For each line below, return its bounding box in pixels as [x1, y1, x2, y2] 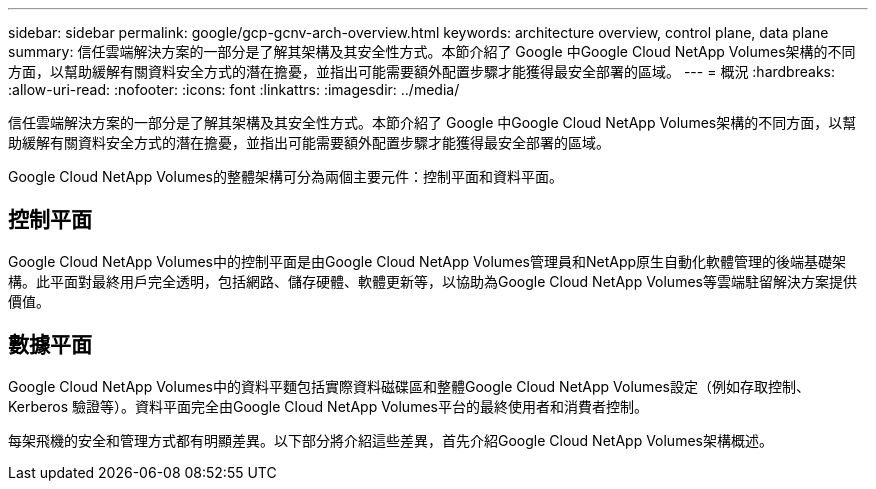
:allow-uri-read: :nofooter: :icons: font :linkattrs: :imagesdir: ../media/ [8, 81, 460, 98]
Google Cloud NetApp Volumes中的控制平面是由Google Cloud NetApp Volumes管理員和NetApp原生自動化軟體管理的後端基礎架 [8, 252, 847, 270]
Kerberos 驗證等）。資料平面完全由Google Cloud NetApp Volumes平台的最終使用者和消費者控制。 [8, 397, 648, 415]
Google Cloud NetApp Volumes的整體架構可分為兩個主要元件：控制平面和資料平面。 [8, 168, 563, 185]
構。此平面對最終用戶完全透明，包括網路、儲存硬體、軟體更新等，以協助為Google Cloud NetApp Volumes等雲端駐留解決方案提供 [8, 272, 857, 290]
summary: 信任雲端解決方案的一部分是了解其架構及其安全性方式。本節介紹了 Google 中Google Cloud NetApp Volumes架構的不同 [8, 43, 856, 60]
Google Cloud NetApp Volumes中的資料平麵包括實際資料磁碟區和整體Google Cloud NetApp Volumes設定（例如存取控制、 [8, 377, 810, 395]
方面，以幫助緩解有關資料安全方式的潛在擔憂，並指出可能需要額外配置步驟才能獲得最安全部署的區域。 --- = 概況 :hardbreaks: [8, 63, 835, 80]
